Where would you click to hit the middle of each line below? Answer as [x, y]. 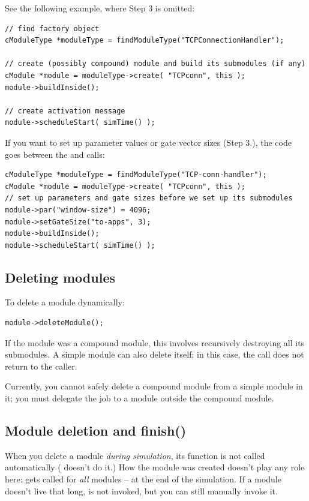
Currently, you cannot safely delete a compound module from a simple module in [154, 386]
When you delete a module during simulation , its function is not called [135, 455]
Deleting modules [60, 277]
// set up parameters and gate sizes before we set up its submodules [149, 198]
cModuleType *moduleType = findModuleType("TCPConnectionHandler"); [145, 40]
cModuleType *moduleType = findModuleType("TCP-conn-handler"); [136, 175]
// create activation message [65, 111]
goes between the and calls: [55, 154]
